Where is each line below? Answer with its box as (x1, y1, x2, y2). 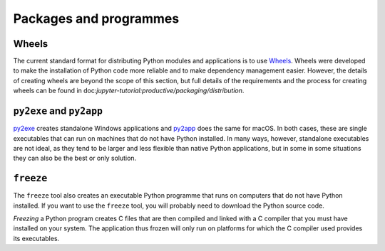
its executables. (13, 234, 60, 242)
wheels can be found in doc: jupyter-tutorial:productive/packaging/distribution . (13, 86, 245, 95)
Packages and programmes (13, 11, 180, 26)
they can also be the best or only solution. (13, 154, 137, 163)
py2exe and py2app (13, 105, 103, 117)
